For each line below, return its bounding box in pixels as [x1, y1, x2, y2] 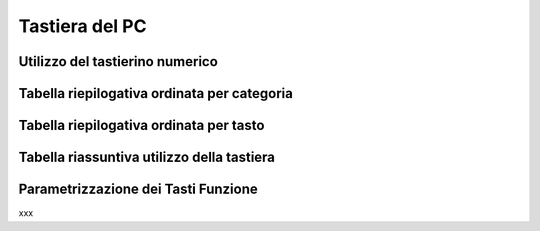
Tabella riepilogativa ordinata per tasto [18, 117, 265, 134]
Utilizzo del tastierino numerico [18, 53, 219, 70]
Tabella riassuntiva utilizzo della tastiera [18, 149, 275, 166]
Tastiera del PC [18, 15, 147, 37]
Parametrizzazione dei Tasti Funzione [18, 181, 259, 198]
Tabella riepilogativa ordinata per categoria [18, 85, 294, 102]
